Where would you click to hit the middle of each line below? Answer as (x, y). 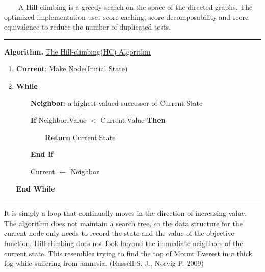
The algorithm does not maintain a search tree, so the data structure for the (123, 223)
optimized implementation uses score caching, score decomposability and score (126, 17)
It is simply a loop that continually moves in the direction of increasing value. (125, 213)
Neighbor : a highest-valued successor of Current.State (116, 103)
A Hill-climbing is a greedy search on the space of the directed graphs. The (135, 7)
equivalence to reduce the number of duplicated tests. (87, 27)
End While (35, 188)
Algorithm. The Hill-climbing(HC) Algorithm (77, 51)
